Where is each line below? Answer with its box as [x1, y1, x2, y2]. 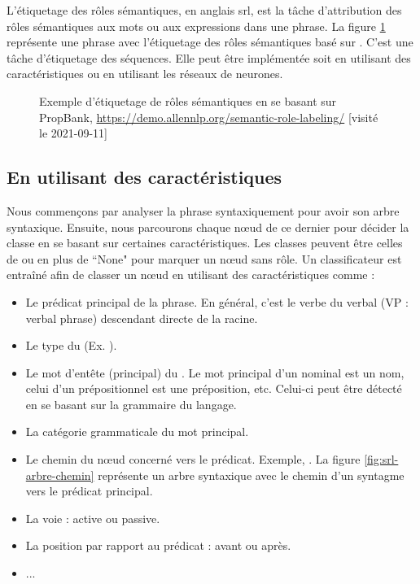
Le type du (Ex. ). [25, 337, 117, 354]
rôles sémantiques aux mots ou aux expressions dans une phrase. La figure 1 [7, 17, 386, 34]
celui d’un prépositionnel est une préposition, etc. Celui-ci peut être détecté [25, 380, 402, 397]
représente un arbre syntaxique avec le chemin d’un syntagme [98, 466, 405, 483]
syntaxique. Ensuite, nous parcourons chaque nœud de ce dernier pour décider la [7, 218, 409, 235]
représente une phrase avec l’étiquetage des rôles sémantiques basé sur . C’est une [7, 33, 413, 50]
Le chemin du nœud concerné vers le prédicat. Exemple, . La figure [25, 451, 361, 468]
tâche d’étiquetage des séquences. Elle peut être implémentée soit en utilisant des [7, 49, 411, 66]
